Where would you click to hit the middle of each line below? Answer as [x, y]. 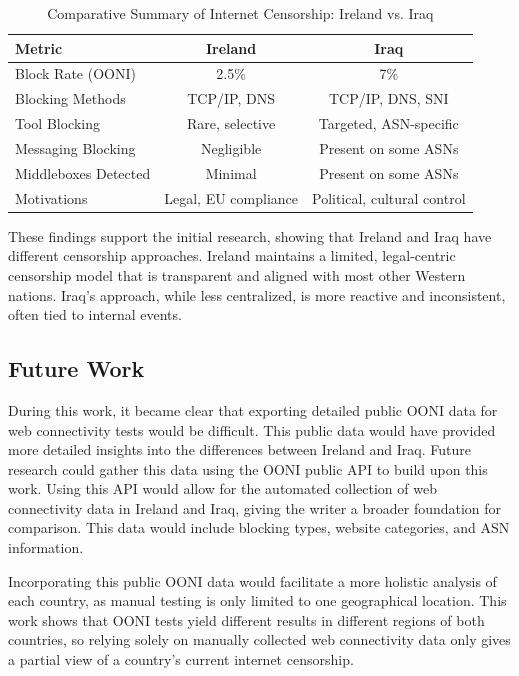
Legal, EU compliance [231, 197]
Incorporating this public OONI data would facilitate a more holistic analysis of [252, 580]
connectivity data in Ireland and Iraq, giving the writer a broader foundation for [255, 507]
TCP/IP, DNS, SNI [388, 98]
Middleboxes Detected [83, 172]
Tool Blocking [57, 123]
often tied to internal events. [95, 314]
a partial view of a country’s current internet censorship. [181, 659]
